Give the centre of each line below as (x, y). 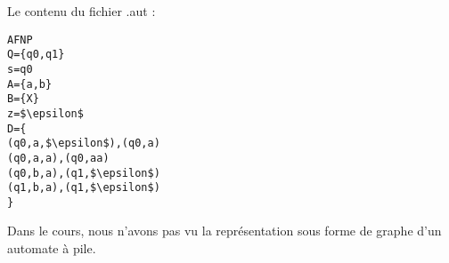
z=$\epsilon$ (45, 113)
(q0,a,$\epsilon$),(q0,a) (84, 143)
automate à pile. (52, 248)
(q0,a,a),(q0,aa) (58, 158)
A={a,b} (30, 84)
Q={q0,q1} (36, 55)
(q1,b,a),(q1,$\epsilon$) (84, 188)
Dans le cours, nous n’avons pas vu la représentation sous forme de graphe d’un (224, 231)
